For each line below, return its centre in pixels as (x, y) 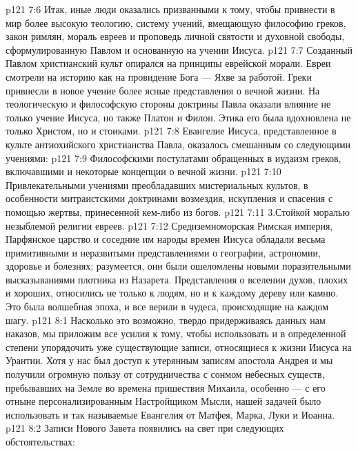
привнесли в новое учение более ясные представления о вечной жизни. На (163, 90)
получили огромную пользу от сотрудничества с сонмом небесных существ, (165, 374)
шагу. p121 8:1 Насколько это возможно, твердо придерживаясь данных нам (166, 320)
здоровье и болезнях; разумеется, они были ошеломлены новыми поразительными (178, 266)
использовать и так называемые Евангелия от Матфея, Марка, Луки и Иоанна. (170, 414)
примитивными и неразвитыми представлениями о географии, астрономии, (163, 252)
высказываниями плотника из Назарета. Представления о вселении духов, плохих (177, 279)
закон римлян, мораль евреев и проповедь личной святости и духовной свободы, (175, 36)
